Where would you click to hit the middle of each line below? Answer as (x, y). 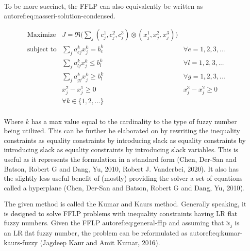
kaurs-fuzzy (21, 242)
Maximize (42, 35)
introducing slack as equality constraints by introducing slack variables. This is (121, 149)
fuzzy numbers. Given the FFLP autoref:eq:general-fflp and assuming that (114, 223)
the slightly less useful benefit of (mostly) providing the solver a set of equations (123, 178)
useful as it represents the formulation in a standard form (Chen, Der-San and (120, 159)
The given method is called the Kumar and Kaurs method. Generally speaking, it (125, 204)
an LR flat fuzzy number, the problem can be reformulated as (96, 232)
